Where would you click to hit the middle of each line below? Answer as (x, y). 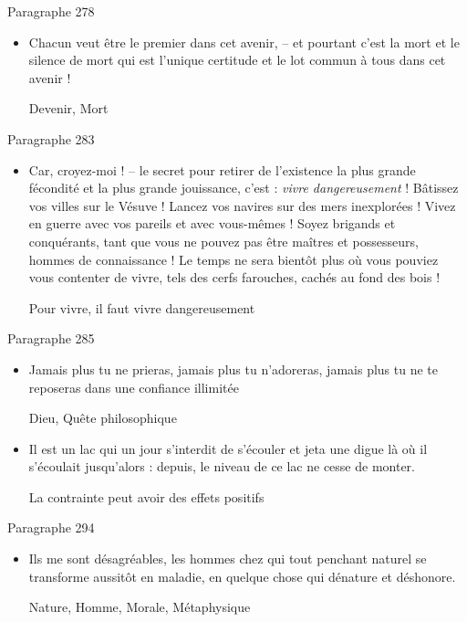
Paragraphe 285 (51, 338)
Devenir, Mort (68, 108)
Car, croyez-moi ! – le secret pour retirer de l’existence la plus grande (222, 169)
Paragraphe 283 (51, 138)
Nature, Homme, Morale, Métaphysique (140, 607)
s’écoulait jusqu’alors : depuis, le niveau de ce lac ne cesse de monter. (222, 466)
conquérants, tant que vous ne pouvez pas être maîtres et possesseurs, (223, 241)
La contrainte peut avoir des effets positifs (146, 496)
